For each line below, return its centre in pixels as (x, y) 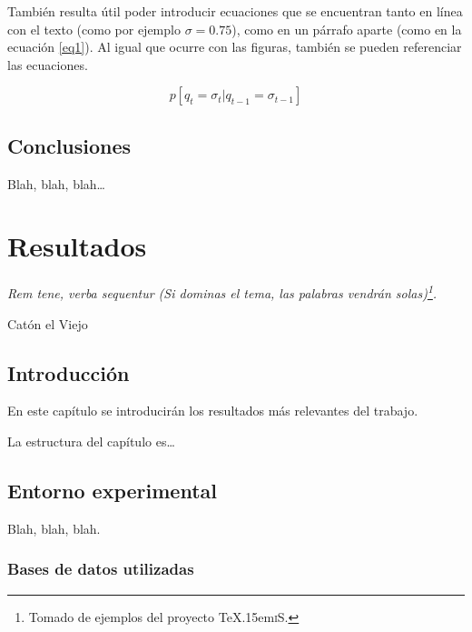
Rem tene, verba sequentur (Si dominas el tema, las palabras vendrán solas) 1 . (222, 291)
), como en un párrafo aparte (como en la (347, 29)
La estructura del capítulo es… (91, 441)
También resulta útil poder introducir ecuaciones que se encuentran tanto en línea (235, 11)
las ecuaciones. (48, 64)
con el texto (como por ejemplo (94, 29)
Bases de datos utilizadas (101, 569)
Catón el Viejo (48, 323)
